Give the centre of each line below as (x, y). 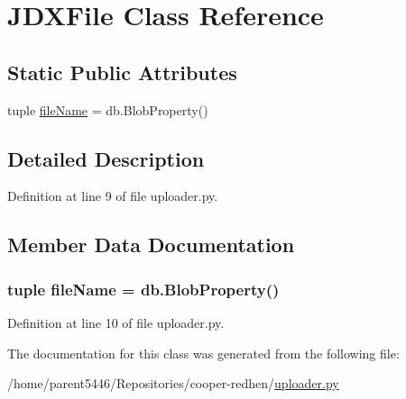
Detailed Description (106, 158)
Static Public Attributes (122, 72)
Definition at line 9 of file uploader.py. (113, 196)
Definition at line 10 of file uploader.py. (116, 322)
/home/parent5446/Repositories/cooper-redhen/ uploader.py (173, 383)
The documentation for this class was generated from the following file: (203, 353)
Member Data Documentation (151, 245)
